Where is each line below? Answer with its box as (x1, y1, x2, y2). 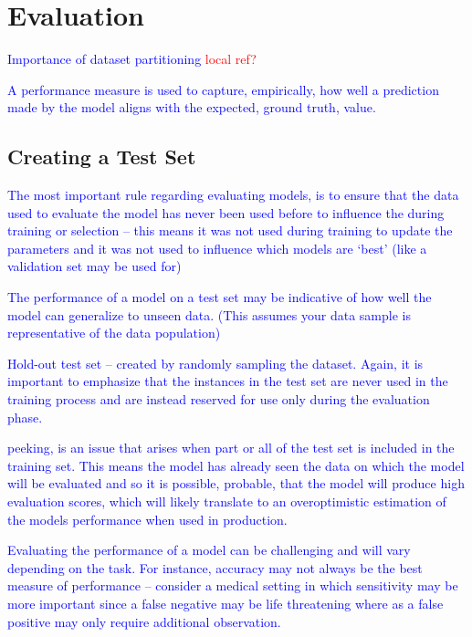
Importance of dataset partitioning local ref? (7, 49, 257, 68)
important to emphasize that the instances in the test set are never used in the (7, 371, 448, 391)
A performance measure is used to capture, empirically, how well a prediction (7, 79, 439, 99)
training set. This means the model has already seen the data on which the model (7, 455, 465, 475)
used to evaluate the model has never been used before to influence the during (7, 203, 445, 222)
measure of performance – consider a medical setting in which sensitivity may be (7, 576, 458, 595)
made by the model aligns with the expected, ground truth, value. (7, 98, 376, 117)
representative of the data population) (7, 323, 221, 342)
